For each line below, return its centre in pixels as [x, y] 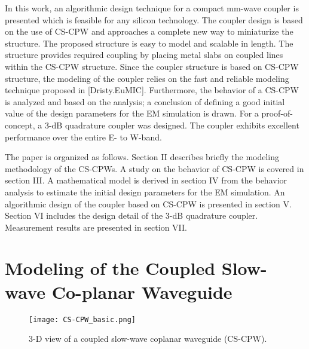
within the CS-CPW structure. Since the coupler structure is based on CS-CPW [152, 66]
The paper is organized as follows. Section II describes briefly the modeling [142, 157]
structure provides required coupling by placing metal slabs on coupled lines [144, 55]
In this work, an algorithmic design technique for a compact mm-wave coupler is [152, 8]
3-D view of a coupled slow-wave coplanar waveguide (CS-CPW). [148, 339]
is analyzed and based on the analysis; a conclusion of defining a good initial [145, 101]
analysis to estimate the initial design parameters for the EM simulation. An [145, 192]
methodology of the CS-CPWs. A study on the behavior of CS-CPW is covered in [154, 168]
